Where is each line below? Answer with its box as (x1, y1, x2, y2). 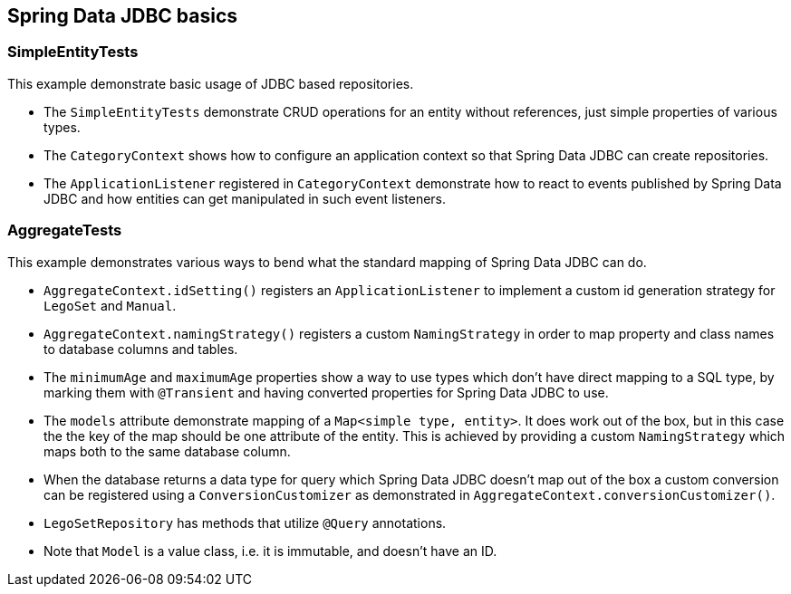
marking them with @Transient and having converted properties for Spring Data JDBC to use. (43, 384, 609, 400)
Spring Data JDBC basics (7, 5, 237, 27)
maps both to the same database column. (43, 443, 291, 459)
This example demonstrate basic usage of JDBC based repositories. (7, 75, 414, 91)
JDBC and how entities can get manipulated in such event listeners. (43, 190, 447, 206)
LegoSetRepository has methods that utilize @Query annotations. (43, 514, 447, 531)
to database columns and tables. (43, 340, 238, 357)
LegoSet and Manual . (43, 297, 177, 313)
